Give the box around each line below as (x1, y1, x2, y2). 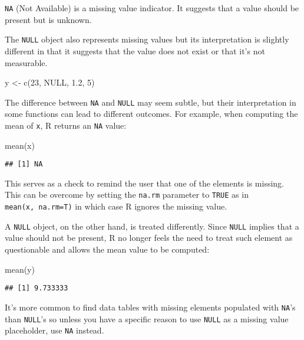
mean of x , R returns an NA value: (5, 119, 127, 131)
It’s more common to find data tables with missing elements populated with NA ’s (5, 300, 296, 313)
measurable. (5, 56, 48, 68)
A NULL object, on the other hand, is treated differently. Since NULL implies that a (5, 220, 299, 232)
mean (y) (5, 263, 35, 275)
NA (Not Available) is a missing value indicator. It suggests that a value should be (5, 2, 299, 14)
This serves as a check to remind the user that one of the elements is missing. (5, 176, 284, 189)
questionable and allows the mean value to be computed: (5, 243, 210, 255)
